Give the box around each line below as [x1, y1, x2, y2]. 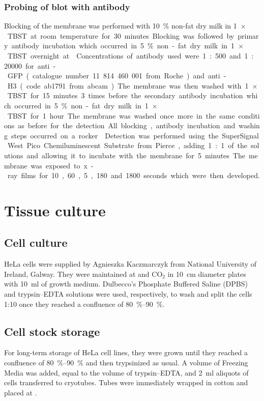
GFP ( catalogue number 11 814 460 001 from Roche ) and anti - [7, 70, 226, 81]
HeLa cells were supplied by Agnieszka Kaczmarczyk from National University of [4, 259, 257, 269]
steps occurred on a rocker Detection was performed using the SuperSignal [11, 130, 259, 140]
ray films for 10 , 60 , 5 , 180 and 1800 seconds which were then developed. [7, 170, 260, 181]
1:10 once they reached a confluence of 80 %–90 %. [4, 298, 165, 309]
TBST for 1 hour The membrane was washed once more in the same [7, 110, 235, 121]
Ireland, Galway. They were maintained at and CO [4, 268, 163, 279]
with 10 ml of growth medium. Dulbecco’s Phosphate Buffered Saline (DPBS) [4, 278, 248, 289]
